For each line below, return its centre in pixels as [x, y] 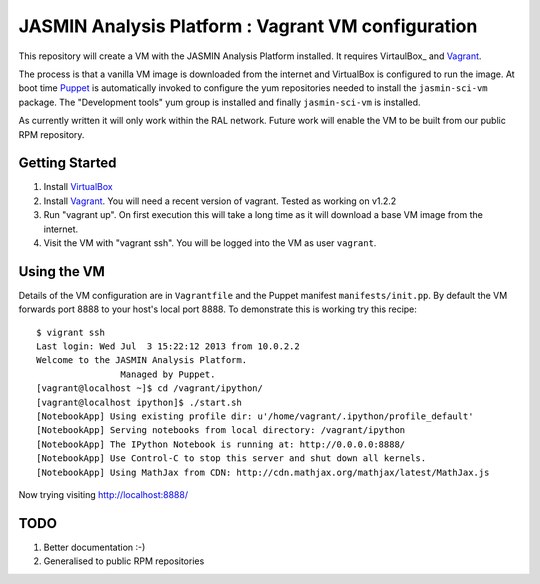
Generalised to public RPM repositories [124, 561]
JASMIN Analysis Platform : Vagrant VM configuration [248, 26]
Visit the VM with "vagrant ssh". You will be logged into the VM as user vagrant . [210, 242]
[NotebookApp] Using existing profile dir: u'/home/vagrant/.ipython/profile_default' [255, 416]
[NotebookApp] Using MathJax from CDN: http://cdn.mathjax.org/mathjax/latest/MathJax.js [263, 472]
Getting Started [67, 163]
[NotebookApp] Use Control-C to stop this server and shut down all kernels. [231, 458]
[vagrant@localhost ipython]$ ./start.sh [139, 402]
